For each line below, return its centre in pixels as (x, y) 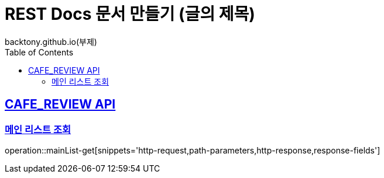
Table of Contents (39, 52)
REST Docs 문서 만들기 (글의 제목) (130, 14)
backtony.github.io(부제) (51, 41)
